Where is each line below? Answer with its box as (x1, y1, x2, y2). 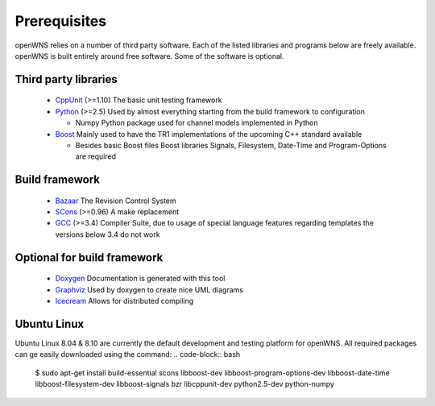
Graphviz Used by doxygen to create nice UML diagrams (55, 284, 243, 294)
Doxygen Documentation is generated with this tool (55, 274, 226, 284)
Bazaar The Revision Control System (55, 196, 176, 205)
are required (75, 151, 117, 161)
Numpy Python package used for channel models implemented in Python (75, 118, 318, 128)
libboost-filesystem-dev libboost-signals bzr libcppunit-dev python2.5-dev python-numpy (35, 379, 334, 389)
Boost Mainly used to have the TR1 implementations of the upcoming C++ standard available (55, 129, 362, 139)
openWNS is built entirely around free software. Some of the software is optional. (14, 51, 285, 60)
